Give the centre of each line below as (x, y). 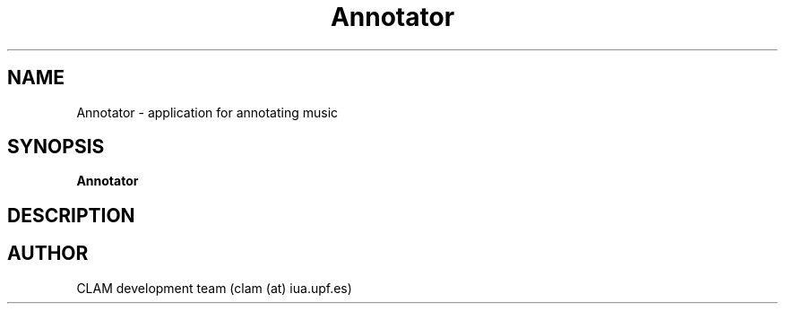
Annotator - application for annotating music (207, 112)
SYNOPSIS (56, 147)
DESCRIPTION (71, 215)
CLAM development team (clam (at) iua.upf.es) (214, 288)
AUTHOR (48, 254)
